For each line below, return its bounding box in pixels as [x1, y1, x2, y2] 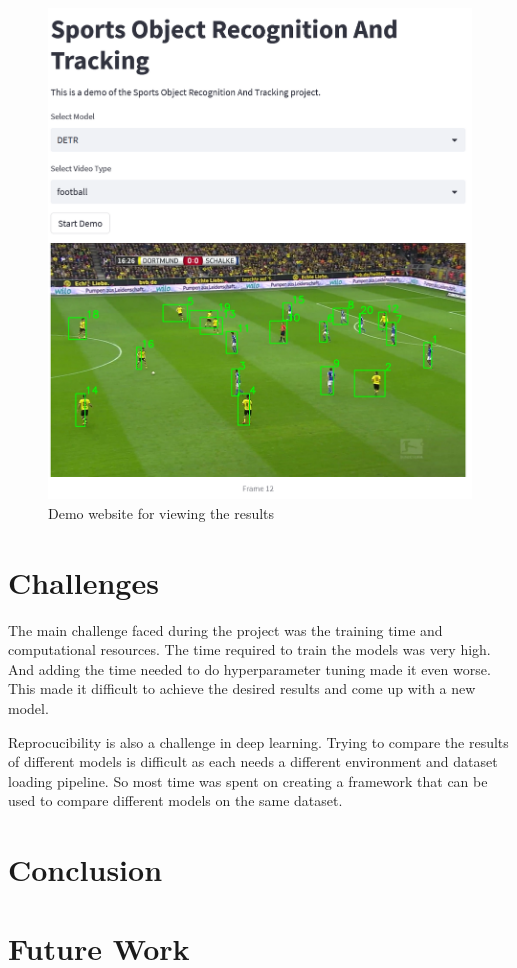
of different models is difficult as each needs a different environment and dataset [8, 751, 498, 772]
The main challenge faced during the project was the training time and [8, 619, 443, 640]
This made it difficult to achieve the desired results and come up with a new [8, 678, 476, 699]
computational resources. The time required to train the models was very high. [8, 639, 491, 660]
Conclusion [8, 849, 163, 890]
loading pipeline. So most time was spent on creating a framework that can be [8, 770, 488, 791]
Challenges [8, 561, 159, 602]
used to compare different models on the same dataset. [8, 790, 343, 811]
